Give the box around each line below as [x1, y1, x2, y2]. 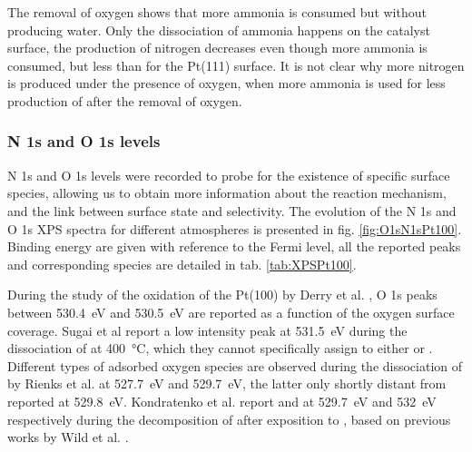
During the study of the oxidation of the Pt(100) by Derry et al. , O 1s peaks [7, 285, 438, 304]
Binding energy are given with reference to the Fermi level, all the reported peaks [7, 237, 461, 256]
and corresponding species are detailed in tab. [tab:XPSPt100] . [7, 254, 357, 273]
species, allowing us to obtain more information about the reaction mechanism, [7, 183, 447, 202]
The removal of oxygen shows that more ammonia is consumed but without [7, 3, 427, 21]
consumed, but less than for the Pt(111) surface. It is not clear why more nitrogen [7, 55, 465, 74]
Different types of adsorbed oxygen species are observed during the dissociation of [7, 356, 463, 375]
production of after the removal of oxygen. [7, 91, 242, 110]
